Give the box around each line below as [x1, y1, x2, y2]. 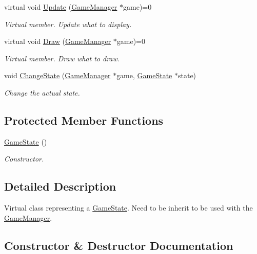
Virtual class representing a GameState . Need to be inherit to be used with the [4, 202, 253, 213]
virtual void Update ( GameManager [4, 2, 117, 12]
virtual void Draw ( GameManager [4, 36, 111, 47]
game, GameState [116, 70, 172, 81]
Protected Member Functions [4, 112, 164, 128]
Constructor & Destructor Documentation [4, 237, 233, 253]
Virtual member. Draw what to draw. [4, 53, 120, 63]
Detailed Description [4, 178, 116, 194]
